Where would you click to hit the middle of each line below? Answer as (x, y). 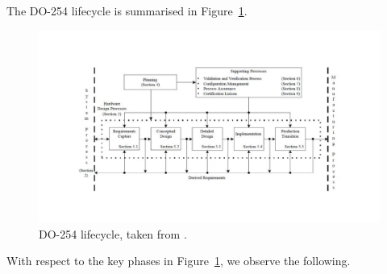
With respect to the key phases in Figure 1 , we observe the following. (179, 261)
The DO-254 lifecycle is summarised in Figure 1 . (127, 10)
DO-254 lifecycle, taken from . (113, 233)
